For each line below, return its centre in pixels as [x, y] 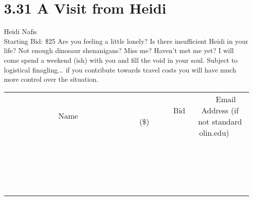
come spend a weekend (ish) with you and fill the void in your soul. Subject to [121, 60]
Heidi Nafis [20, 31]
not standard [220, 121]
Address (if [220, 110]
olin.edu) [214, 132]
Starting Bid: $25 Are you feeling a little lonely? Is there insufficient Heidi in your [126, 41]
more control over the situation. [51, 79]
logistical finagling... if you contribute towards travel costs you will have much [120, 69]
